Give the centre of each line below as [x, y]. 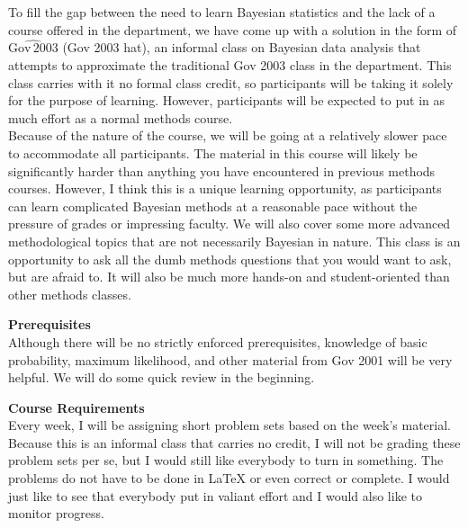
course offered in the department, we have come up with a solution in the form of [233, 29]
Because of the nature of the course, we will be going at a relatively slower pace [228, 135]
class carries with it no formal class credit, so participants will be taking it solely [231, 82]
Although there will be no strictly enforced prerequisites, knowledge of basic [218, 341]
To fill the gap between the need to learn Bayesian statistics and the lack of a [222, 12]
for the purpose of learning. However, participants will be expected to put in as [227, 100]
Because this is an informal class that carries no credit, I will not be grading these [234, 442]
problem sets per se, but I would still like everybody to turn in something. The [226, 460]
